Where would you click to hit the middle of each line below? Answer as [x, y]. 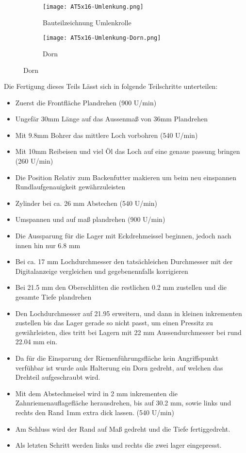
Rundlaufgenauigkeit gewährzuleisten [70, 187]
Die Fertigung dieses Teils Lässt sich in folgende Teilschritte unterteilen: [111, 86]
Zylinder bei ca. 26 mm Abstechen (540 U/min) [86, 203]
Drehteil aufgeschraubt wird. [58, 377]
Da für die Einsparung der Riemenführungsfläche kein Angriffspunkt [117, 358]
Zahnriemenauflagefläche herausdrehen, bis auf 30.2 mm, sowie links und [123, 403]
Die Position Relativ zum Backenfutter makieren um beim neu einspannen [126, 177]
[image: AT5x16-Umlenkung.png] [93, 7]
